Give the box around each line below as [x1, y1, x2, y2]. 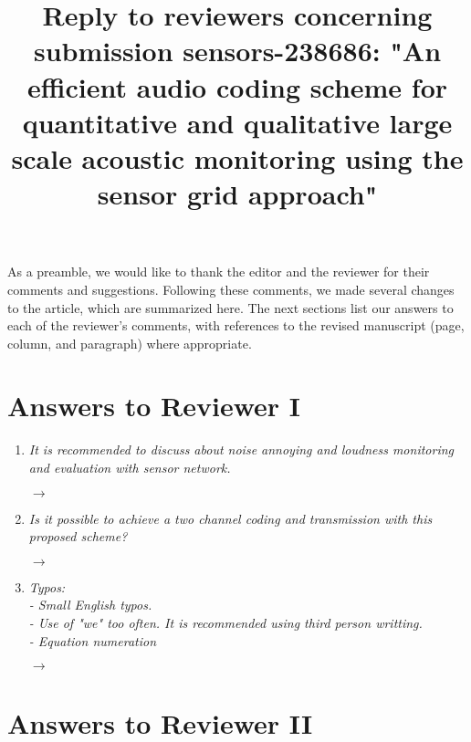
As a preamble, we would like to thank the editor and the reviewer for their [7, 262, 430, 281]
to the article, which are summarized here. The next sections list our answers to [7, 298, 454, 317]
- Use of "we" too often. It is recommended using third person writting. [28, 612, 423, 632]
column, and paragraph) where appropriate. [7, 333, 252, 352]
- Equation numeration [28, 631, 156, 650]
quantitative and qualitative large [22, 103, 453, 141]
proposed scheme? [28, 527, 128, 546]
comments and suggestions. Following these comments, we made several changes [7, 279, 455, 298]
